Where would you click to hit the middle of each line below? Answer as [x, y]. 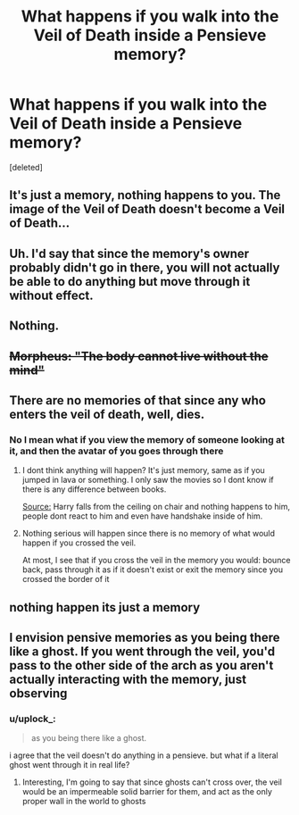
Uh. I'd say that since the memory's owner [129, 253]
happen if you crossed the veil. [79, 543]
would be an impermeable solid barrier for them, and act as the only [147, 792]
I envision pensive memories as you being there [145, 637]
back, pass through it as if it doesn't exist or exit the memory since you [153, 570]
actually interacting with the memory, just [128, 679]
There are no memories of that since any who [137, 400]
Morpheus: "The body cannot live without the [139, 356]
